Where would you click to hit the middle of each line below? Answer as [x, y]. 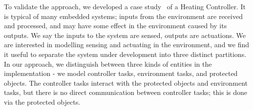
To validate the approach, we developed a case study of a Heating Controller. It [125, 6]
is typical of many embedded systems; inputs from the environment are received [123, 16]
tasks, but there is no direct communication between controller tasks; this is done [126, 92]
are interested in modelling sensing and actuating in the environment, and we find [127, 45]
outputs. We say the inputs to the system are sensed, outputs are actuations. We [125, 35]
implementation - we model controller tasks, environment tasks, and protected [121, 73]
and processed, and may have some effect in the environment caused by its [116, 26]
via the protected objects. [42, 101]
